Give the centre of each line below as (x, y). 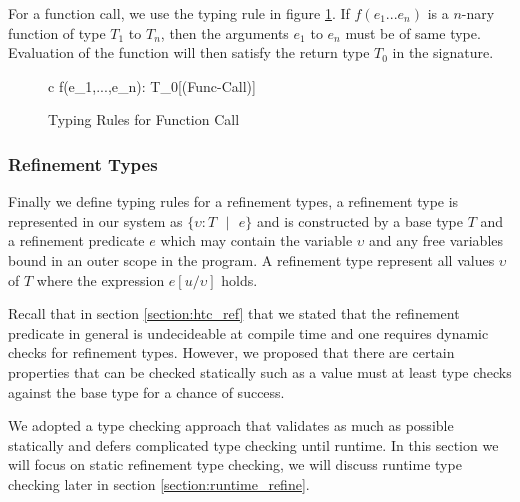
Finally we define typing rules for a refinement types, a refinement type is (233, 201)
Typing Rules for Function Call (144, 119)
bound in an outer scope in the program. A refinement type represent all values (251, 259)
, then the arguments (224, 32)
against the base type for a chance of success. (146, 391)
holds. (239, 279)
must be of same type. (413, 32)
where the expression (100, 279)
